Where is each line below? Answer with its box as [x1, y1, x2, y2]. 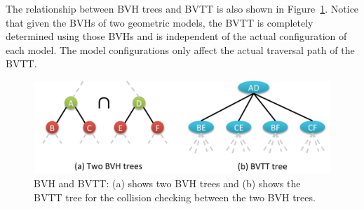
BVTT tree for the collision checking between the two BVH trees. [34, 189, 316, 204]
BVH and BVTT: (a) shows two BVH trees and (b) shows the [34, 176, 301, 191]
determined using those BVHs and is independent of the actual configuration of [6, 29, 347, 43]
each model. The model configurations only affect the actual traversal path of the [6, 42, 355, 57]
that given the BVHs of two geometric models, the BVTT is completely [6, 15, 314, 29]
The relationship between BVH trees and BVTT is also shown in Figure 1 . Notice [6, 1, 359, 15]
